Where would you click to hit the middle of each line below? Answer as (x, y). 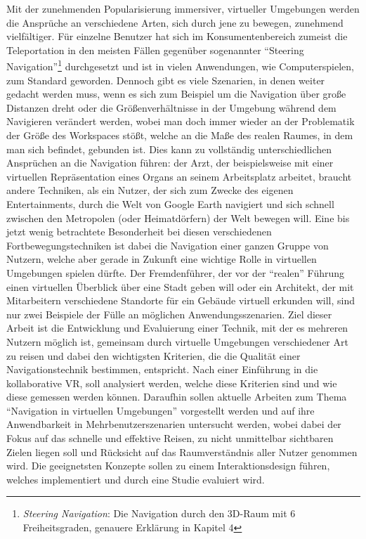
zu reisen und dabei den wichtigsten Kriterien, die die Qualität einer (153, 355)
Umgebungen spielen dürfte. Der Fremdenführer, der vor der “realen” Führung (176, 272)
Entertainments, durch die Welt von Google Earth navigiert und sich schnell (170, 203)
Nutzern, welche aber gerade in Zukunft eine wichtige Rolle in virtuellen (162, 259)
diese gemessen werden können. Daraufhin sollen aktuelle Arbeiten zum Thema (177, 397)
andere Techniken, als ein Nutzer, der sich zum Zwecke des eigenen (150, 190)
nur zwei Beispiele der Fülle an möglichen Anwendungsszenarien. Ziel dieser (169, 314)
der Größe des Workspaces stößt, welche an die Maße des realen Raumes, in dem (180, 135)
